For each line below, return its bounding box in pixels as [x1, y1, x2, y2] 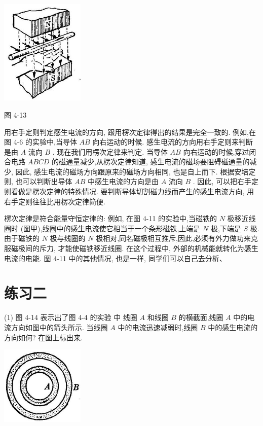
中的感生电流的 [208, 322, 258, 332]
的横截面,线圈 [178, 312, 223, 323]
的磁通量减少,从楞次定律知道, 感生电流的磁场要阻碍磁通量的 [52, 156, 250, 167]
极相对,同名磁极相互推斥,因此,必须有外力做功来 [96, 233, 251, 243]
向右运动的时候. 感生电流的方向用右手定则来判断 [92, 136, 253, 147]
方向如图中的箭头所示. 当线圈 [11, 322, 108, 332]
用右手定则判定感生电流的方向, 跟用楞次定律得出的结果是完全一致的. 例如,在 [4, 126, 256, 137]
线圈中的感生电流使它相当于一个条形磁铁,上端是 [42, 223, 201, 233]
